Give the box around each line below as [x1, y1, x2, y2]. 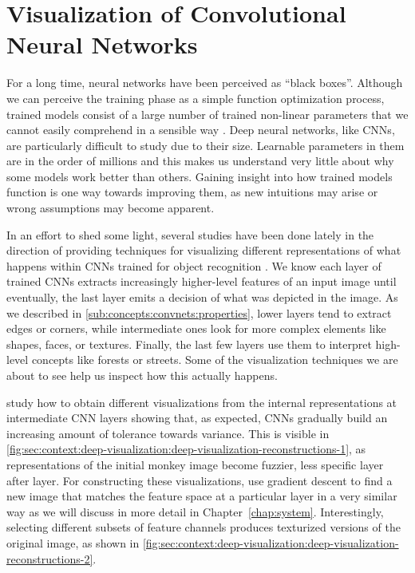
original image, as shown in [6, 534, 140, 551]
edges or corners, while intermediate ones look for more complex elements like [6, 320, 386, 337]
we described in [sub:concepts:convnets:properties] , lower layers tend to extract [6, 304, 392, 321]
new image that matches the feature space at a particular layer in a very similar [6, 488, 397, 504]
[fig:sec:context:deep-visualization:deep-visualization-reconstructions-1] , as [6, 441, 366, 457]
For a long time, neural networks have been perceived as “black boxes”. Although [6, 74, 403, 91]
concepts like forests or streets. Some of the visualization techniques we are [31, 351, 398, 368]
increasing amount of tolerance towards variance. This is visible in [6, 425, 330, 441]
